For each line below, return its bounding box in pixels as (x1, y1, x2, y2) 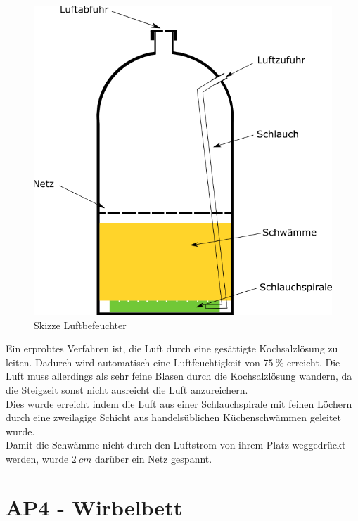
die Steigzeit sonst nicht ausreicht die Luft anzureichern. (6, 382, 248, 397)
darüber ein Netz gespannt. (94, 451, 212, 465)
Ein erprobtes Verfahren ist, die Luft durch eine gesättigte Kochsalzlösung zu (6, 341, 338, 356)
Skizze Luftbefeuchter (34, 317, 127, 332)
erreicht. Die (286, 354, 340, 369)
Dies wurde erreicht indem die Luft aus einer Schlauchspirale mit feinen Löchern (6, 396, 352, 411)
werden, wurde (6, 451, 69, 465)
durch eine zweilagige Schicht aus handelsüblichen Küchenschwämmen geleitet (6, 410, 342, 425)
